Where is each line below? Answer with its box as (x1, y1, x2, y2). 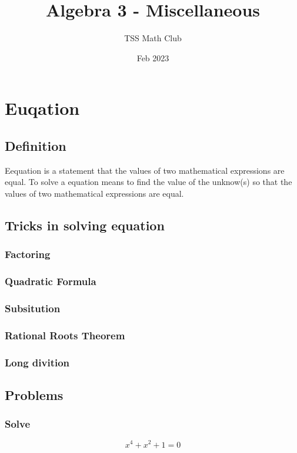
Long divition (5, 355, 70, 369)
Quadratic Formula (5, 274, 96, 289)
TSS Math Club (124, 32, 182, 44)
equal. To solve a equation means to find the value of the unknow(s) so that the (5, 176, 292, 188)
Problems (5, 385, 64, 404)
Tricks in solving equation (5, 216, 165, 234)
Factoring (5, 247, 51, 262)
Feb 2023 (136, 51, 169, 64)
